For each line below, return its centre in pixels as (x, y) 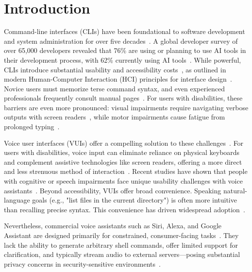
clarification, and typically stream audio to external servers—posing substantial (122, 254)
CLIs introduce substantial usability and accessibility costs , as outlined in (115, 69)
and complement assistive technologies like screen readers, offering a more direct (123, 161)
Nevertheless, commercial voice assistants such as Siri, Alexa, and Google (113, 226)
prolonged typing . (32, 127)
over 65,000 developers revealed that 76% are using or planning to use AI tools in (125, 50)
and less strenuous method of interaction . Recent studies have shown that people (126, 171)
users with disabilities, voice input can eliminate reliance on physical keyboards (122, 152)
